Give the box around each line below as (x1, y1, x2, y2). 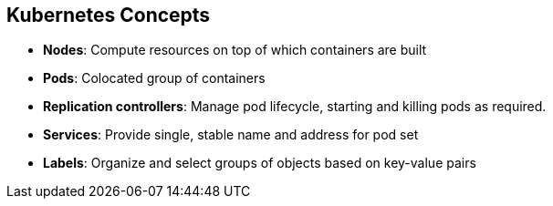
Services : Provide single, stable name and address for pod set (43, 127, 419, 143)
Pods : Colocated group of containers (43, 70, 266, 87)
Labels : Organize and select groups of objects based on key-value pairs (43, 155, 476, 171)
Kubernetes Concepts (6, 4, 211, 26)
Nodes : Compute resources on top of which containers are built (43, 42, 427, 58)
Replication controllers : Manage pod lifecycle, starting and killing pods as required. (43, 98, 547, 115)
